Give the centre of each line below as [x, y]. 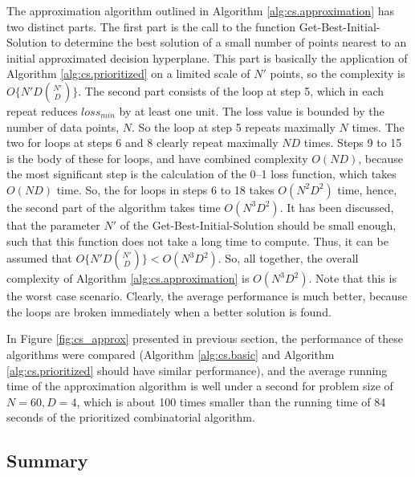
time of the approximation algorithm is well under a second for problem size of [200, 386]
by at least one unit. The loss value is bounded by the [252, 110]
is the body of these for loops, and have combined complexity [157, 158]
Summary [47, 461]
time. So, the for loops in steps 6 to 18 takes [165, 189]
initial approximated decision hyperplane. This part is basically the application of [207, 57]
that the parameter [53, 224]
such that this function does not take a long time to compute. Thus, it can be [197, 241]
